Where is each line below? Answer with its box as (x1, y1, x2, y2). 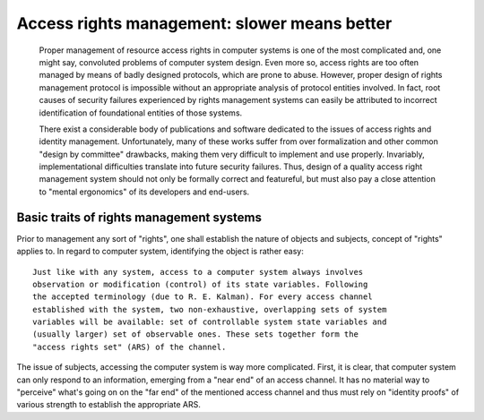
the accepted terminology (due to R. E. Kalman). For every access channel (32, 292, 373, 302)
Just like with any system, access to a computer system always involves (32, 267, 364, 277)
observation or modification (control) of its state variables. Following (32, 279, 368, 289)
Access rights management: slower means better (16, 13, 393, 33)
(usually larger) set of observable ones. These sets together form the (32, 330, 359, 339)
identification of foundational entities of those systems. (39, 107, 243, 118)
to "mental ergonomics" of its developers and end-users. (39, 186, 250, 197)
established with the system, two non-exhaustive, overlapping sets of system (32, 304, 387, 314)
